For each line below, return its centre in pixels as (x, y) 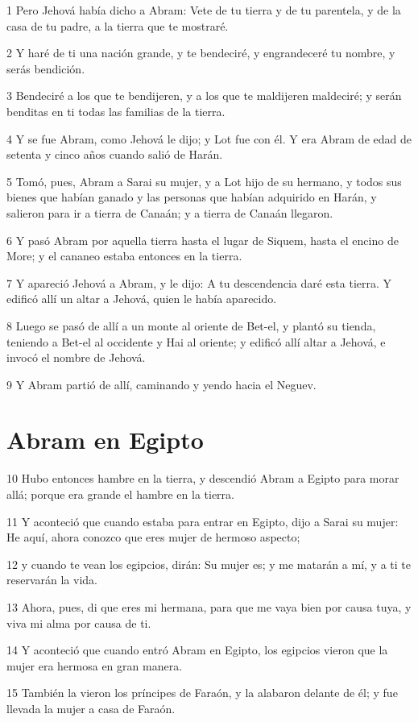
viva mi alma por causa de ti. (79, 622)
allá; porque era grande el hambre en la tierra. (120, 494)
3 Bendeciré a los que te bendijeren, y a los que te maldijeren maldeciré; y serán (204, 95)
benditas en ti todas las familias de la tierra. (116, 111)
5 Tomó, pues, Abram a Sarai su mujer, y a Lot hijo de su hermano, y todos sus (204, 181)
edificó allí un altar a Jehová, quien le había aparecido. (142, 299)
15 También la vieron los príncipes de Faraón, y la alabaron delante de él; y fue (202, 693)
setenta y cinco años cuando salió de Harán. (115, 154)
